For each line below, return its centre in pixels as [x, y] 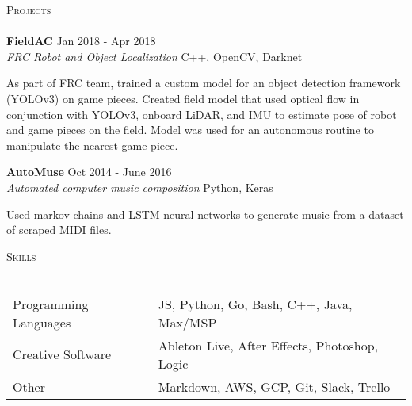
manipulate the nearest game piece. [92, 145]
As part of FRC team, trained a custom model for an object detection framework [204, 83]
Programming [51, 304]
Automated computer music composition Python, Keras [140, 187]
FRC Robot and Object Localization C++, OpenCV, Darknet [154, 56]
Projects [29, 10]
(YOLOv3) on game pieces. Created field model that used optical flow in [183, 98]
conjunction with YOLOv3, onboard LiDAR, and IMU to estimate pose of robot [202, 114]
